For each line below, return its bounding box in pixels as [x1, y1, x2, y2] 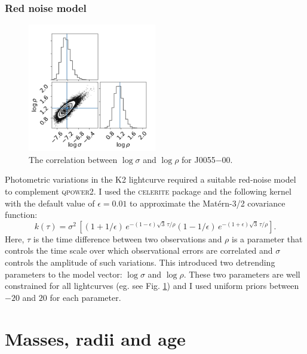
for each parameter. [50, 291, 121, 303]
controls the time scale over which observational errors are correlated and [5, 244, 273, 257]
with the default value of [5, 196, 95, 209]
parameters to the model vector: [5, 267, 122, 280]
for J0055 [182, 153, 216, 165]
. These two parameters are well [183, 267, 300, 280]
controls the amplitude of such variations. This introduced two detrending [5, 256, 275, 268]
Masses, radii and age [5, 326, 186, 350]
